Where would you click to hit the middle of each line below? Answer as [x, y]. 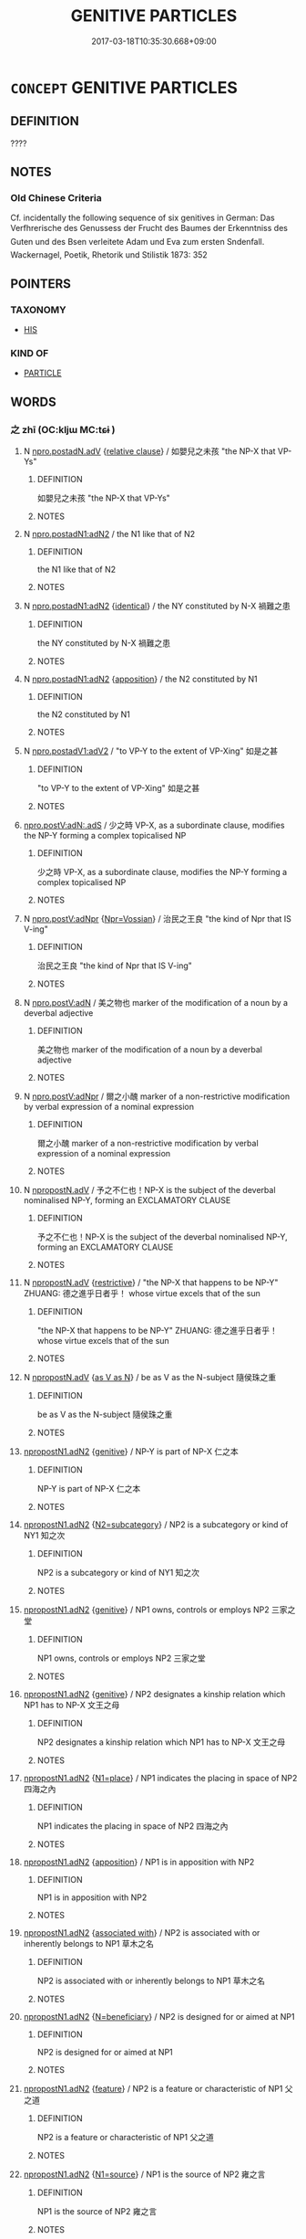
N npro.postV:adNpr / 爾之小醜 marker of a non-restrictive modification [157, 1096]
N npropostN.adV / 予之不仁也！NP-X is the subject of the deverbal [149, 1190]
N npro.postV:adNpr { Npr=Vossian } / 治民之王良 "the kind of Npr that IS [158, 919]
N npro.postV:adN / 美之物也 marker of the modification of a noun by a [156, 1003]
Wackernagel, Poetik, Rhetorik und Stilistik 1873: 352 [109, 255]
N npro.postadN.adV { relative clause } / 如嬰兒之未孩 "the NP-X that [149, 451]
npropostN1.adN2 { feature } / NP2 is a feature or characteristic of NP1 [153, 2089]
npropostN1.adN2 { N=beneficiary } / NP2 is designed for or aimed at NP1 [159, 2017]
